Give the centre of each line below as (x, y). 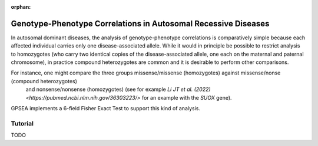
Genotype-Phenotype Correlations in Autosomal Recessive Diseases (140, 23)
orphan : (21, 7)
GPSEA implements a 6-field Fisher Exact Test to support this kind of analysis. (105, 108)
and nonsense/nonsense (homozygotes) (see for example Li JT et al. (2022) (118, 89)
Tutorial (22, 123)
